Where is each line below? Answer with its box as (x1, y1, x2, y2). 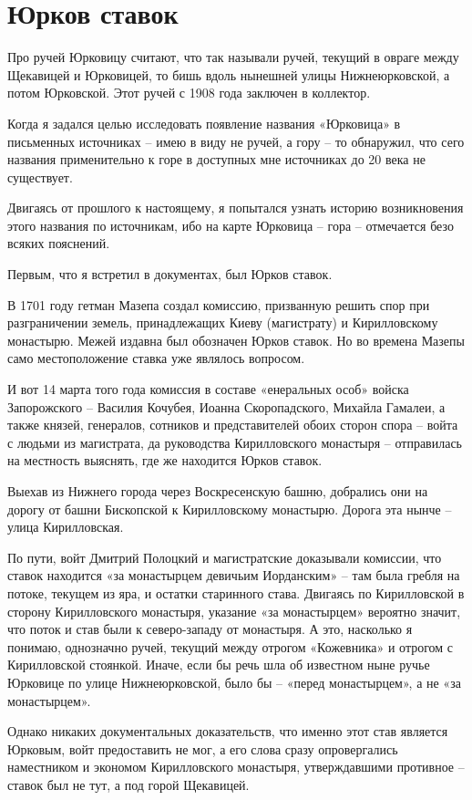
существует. (7, 167, 73, 186)
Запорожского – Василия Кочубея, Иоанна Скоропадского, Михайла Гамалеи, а (7, 397, 446, 416)
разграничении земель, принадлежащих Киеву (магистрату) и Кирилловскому (7, 313, 438, 332)
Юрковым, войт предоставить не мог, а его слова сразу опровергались (7, 739, 398, 758)
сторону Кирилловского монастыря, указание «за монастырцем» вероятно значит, (7, 601, 461, 620)
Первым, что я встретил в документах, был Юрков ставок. (7, 265, 333, 284)
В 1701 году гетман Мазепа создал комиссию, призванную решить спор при (7, 295, 430, 314)
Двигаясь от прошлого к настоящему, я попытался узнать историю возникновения (7, 198, 464, 217)
